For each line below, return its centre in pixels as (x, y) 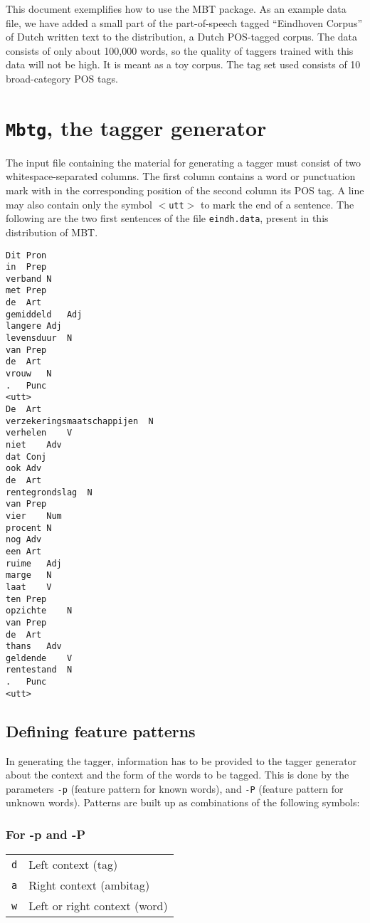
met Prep (26, 291)
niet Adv (34, 445)
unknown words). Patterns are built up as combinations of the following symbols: (183, 802)
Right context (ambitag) (89, 885)
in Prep (26, 267)
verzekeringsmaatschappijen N (80, 421)
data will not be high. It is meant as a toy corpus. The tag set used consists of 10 (183, 64)
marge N (29, 575)
